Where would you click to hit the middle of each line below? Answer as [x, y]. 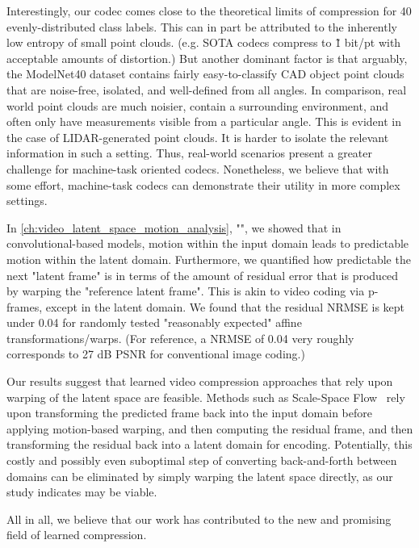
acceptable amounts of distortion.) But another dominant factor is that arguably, [207, 58]
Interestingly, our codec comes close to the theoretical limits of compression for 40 [209, 10]
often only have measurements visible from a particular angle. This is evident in [204, 121]
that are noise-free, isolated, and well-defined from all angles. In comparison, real [207, 89]
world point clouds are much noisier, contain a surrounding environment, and [198, 105]
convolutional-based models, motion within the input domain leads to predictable [208, 243]
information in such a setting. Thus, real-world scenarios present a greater [189, 153]
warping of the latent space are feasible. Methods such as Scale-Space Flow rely [206, 397]
